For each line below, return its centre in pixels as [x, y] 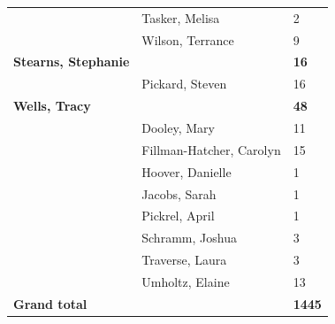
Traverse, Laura [184, 260]
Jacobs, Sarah [179, 193]
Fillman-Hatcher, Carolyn [211, 149]
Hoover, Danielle [187, 171]
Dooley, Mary [178, 127]
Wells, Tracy [52, 106]
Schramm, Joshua [189, 238]
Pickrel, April [178, 216]
